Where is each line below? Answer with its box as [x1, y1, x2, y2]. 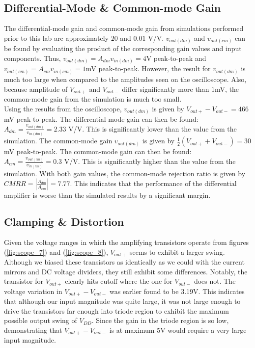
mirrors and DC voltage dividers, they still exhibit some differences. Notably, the [4, 266, 248, 276]
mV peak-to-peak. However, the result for [85, 63, 211, 74]
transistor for [4, 276, 44, 286]
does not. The [194, 276, 236, 286]
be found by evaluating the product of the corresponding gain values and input [4, 43, 242, 54]
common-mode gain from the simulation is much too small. [4, 93, 182, 104]
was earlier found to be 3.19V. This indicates [109, 286, 245, 296]
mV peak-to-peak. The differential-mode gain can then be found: [4, 114, 198, 124]
